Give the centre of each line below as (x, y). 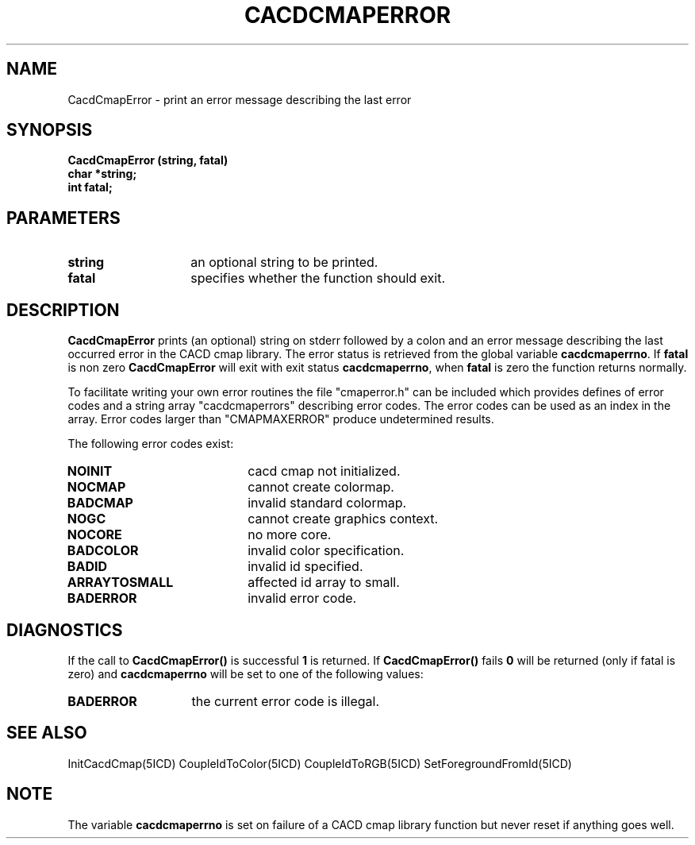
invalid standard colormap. (327, 503)
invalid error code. (302, 598)
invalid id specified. (305, 567)
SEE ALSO (47, 733)
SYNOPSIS (50, 130)
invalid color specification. (326, 551)
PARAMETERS (63, 218)
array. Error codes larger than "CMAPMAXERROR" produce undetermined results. (281, 419)
